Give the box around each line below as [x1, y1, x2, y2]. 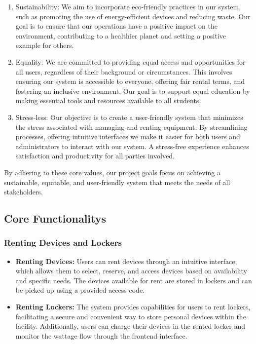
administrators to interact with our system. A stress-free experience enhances [15, 141, 249, 151]
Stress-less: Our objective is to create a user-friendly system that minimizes [15, 112, 243, 122]
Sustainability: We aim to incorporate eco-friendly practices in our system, [15, 1, 241, 11]
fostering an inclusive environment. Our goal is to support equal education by [15, 85, 250, 96]
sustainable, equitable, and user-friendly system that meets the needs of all [4, 177, 230, 187]
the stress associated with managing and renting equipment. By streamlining [15, 121, 248, 132]
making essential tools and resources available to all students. [15, 95, 201, 106]
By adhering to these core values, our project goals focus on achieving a [4, 167, 220, 177]
